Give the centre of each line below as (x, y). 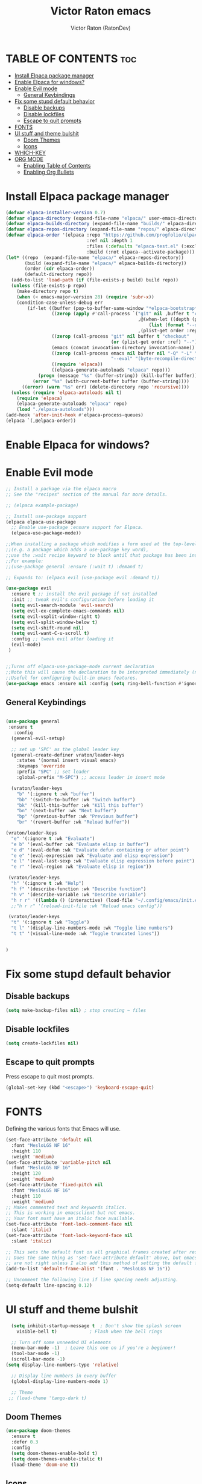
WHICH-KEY (30, 153)
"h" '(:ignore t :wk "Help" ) (48, 884)
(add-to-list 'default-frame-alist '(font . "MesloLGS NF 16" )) (88, 1269)
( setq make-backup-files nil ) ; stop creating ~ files (76, 1010)
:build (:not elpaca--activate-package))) (141, 252)
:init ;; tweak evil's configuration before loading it (83, 600)
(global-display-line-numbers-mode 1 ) (60, 1381)
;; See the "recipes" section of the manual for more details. (87, 494)
